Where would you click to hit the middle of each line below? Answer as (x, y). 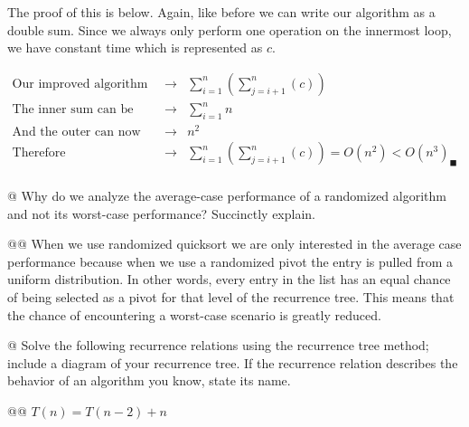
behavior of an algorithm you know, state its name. (149, 380)
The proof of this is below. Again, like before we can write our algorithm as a (221, 12)
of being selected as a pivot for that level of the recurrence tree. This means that (231, 297)
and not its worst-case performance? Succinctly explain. (162, 213)
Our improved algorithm (80, 84)
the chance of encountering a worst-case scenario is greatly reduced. (194, 314)
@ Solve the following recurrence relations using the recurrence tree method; (218, 345)
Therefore (39, 153)
